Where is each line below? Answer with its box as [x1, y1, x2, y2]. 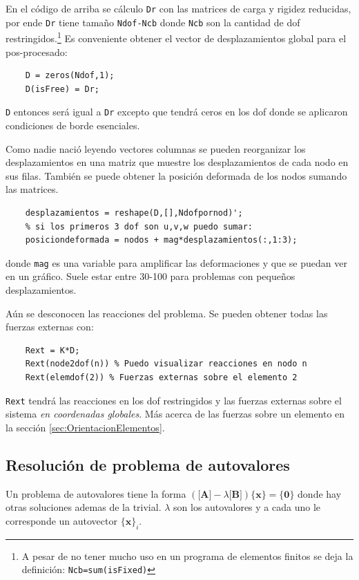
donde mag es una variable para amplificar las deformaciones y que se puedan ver [6, 255, 347, 270]
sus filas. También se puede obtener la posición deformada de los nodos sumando [6, 168, 347, 183]
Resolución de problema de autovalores [6, 453, 290, 475]
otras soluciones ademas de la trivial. [6, 500, 162, 514]
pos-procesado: [6, 44, 68, 59]
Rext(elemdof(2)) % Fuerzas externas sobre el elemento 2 [25, 372, 298, 382]
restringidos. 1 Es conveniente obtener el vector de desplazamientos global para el [6, 29, 347, 45]
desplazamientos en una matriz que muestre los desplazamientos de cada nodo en [6, 155, 349, 169]
